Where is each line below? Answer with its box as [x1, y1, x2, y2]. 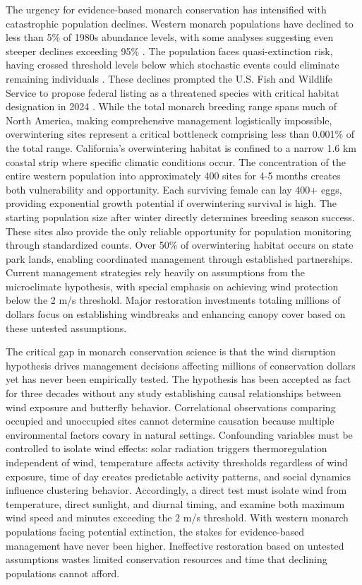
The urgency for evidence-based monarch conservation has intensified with [6, 2, 327, 16]
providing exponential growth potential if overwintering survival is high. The [6, 196, 337, 211]
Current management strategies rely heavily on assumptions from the [6, 265, 306, 280]
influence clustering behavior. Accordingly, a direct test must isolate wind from [6, 483, 347, 497]
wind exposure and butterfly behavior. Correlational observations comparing [6, 399, 336, 414]
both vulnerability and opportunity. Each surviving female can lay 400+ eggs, [6, 182, 342, 196]
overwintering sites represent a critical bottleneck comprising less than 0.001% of [6, 126, 355, 141]
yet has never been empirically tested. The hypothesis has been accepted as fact [6, 372, 351, 386]
